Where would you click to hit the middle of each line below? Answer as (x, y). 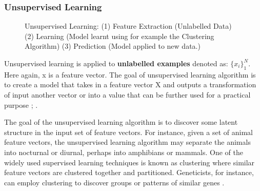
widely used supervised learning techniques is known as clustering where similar (129, 162)
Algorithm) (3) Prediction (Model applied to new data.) (113, 46)
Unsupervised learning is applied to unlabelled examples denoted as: (116, 63)
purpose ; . (21, 104)
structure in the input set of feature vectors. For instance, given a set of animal (128, 132)
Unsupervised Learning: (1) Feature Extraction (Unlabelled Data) (128, 26)
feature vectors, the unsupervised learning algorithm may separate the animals (127, 142)
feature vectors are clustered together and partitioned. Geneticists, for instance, (129, 172)
